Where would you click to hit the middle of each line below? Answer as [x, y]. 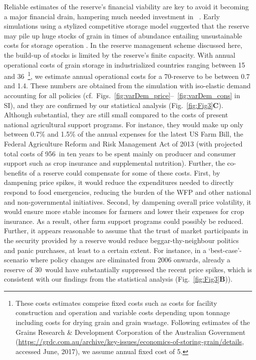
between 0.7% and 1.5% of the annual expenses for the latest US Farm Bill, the [124, 134]
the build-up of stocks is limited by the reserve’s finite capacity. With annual [120, 54]
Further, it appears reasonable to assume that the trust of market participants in [126, 231]
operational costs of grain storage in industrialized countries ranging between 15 [125, 64]
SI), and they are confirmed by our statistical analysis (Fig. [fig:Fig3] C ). [114, 105]
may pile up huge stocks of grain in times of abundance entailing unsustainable [123, 35]
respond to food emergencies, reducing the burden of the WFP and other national [128, 192]
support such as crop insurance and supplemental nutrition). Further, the [114, 163]
